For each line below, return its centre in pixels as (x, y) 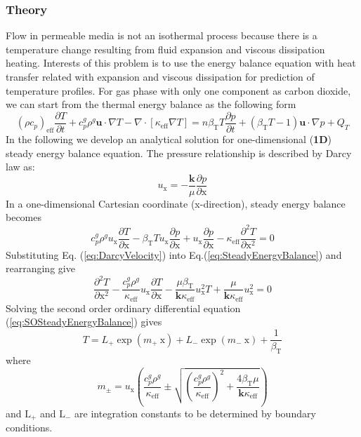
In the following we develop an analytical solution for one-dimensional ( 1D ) (169, 139)
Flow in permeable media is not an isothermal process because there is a (162, 35)
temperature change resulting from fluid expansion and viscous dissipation (165, 49)
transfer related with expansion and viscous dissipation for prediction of (160, 76)
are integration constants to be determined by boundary (195, 413)
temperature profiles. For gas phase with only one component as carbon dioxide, (178, 90)
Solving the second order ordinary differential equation (123, 308)
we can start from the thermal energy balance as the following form (151, 104)
